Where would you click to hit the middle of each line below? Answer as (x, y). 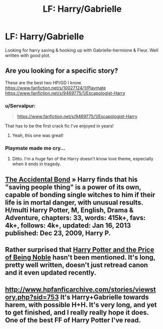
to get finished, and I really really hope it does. (77, 312)
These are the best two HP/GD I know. (44, 82)
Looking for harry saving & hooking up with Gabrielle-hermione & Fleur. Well (82, 50)
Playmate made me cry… (35, 148)
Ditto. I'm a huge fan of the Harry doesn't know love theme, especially (83, 159)
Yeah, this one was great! (38, 135)
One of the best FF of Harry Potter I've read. (73, 320)
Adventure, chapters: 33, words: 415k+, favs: (75, 217)
